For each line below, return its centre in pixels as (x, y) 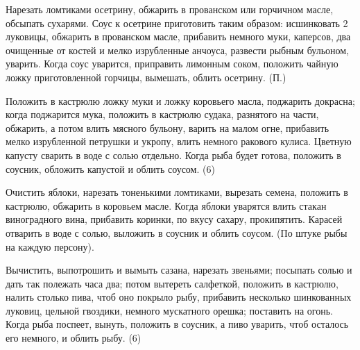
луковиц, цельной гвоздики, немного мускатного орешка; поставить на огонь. (169, 310)
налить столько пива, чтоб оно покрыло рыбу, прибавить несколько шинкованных (179, 297)
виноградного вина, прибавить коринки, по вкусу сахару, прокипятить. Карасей (174, 219)
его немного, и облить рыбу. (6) (74, 338)
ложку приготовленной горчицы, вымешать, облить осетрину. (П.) (146, 77)
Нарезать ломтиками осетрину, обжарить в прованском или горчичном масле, (170, 9)
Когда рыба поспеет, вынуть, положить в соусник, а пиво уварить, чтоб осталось (177, 324)
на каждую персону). (50, 246)
